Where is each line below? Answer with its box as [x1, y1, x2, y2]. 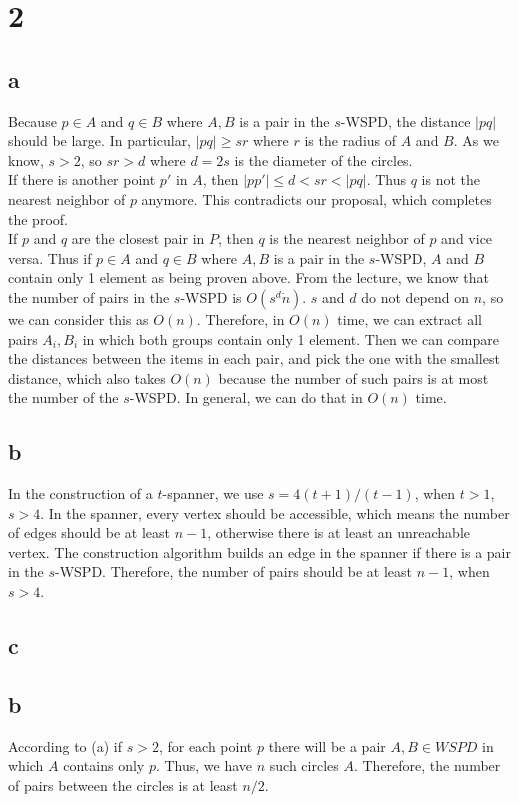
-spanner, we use [162, 483, 264, 504]
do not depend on [361, 286, 469, 307]
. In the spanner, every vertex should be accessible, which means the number [40, 502, 510, 523]
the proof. [8, 208, 68, 229]
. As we [453, 130, 499, 151]
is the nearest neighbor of [269, 228, 425, 249]
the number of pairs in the [8, 286, 170, 307]
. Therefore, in [196, 308, 285, 329]
